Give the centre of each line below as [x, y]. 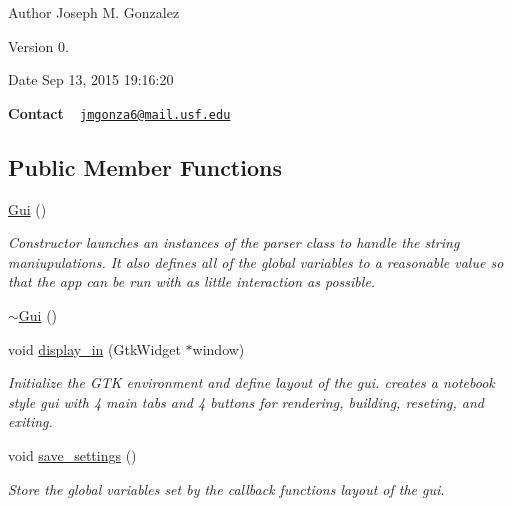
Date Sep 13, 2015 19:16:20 [91, 79]
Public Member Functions [145, 166]
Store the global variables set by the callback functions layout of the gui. [226, 488]
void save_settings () [72, 454]
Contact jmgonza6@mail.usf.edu [119, 112]
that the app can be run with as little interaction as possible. [192, 281]
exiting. [30, 421]
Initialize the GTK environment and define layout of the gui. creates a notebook [251, 382]
